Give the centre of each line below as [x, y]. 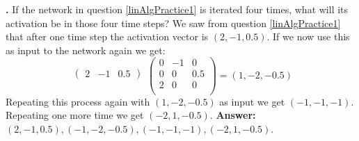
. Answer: [233, 115]
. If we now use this [308, 36]
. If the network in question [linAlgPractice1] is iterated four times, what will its [177, 9]
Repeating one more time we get [75, 115]
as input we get [252, 101]
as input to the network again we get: [86, 50]
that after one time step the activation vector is [107, 36]
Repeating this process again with [78, 101]
